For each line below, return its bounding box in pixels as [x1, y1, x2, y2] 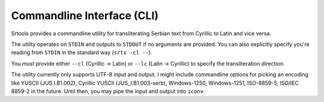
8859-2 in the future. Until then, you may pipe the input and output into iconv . [11, 87, 205, 95]
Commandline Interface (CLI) [11, 9, 159, 22]
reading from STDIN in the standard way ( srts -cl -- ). [11, 49, 152, 56]
